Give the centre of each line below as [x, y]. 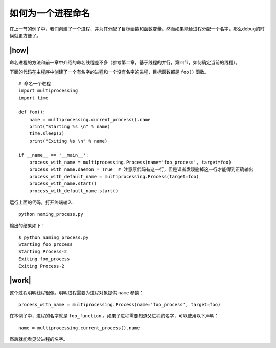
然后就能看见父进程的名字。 [39, 339]
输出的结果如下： [27, 225]
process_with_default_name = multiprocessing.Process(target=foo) [114, 177]
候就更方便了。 [25, 35]
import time [33, 98]
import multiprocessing [48, 91]
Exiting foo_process [44, 259]
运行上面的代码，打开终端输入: [42, 202]
